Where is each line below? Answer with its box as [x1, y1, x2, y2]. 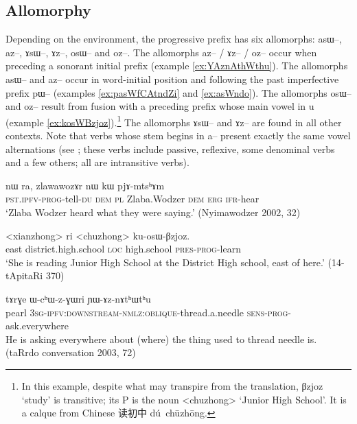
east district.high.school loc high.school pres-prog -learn [5, 242, 241, 256]
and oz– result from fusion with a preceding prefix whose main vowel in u [5, 99, 314, 113]
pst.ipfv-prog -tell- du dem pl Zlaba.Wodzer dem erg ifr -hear [5, 191, 260, 206]
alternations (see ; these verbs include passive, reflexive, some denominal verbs [5, 141, 335, 156]
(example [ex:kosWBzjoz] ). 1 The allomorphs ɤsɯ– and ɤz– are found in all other [5, 113, 342, 129]
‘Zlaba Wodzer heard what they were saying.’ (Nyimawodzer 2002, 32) [5, 204, 301, 219]
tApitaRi [5, 268, 43, 283]
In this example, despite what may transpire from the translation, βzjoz [21, 378, 323, 392]
